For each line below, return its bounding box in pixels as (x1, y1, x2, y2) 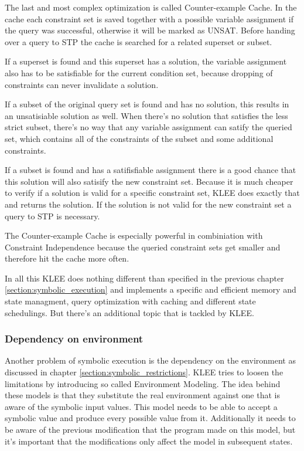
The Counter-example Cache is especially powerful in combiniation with (5, 229, 263, 242)
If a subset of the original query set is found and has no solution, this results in (5, 98, 289, 110)
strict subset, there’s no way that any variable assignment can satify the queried (5, 121, 292, 133)
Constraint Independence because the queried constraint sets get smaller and (5, 240, 281, 253)
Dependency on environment (5, 331, 144, 346)
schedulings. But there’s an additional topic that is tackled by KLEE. (5, 306, 254, 318)
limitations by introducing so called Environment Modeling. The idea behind (5, 377, 281, 389)
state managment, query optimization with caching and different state (5, 295, 256, 307)
